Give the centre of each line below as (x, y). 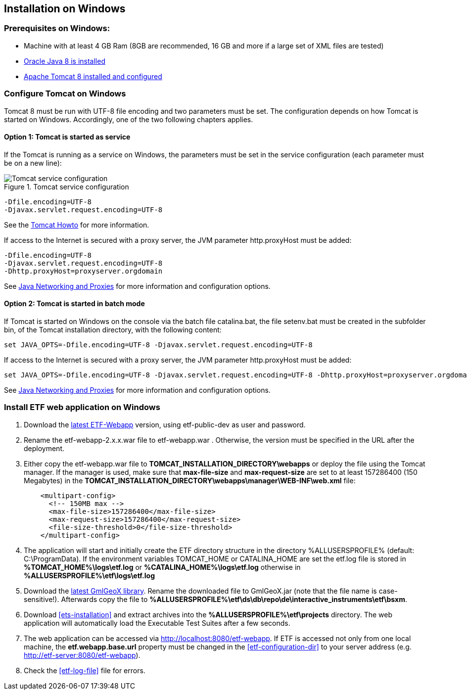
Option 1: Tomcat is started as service (67, 137)
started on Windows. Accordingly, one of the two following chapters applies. (129, 119)
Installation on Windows (65, 9)
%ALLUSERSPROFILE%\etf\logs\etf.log (89, 575)
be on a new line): (33, 163)
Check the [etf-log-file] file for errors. (85, 670)
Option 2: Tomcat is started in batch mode (74, 304)
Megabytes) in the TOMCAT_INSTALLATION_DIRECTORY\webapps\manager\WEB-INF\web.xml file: (190, 480)
